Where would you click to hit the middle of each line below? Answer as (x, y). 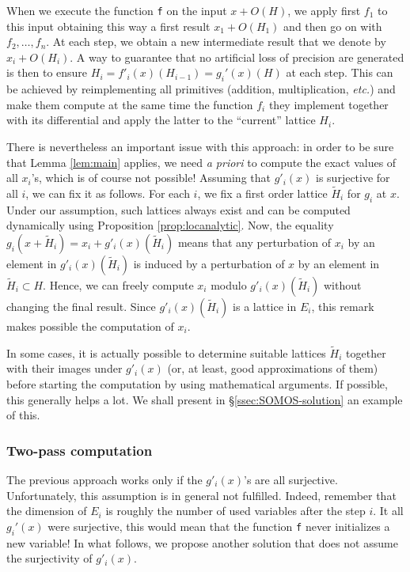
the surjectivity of (49, 558)
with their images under (65, 368)
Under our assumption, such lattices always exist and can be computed (178, 209)
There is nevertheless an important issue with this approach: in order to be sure (200, 147)
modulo (229, 285)
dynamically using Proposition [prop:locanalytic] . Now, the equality (170, 225)
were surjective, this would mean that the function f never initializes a (219, 526)
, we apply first (324, 10)
